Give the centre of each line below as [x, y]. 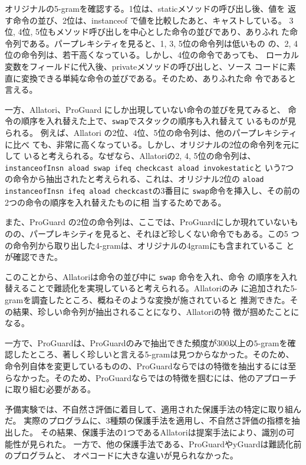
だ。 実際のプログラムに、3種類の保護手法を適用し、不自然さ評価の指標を [148, 420]
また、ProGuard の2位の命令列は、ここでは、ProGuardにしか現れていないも [152, 222]
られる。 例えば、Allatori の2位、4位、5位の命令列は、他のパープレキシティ [151, 132]
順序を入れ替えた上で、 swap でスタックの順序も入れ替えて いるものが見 [159, 121]
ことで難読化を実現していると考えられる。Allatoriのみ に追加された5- [163, 288]
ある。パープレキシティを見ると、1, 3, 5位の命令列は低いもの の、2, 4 [163, 43]
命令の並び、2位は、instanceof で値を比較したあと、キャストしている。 [149, 20]
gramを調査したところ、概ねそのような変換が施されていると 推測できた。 [147, 299]
